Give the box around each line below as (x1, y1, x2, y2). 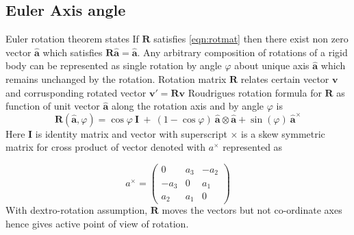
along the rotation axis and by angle (111, 99, 264, 113)
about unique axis (234, 58, 309, 73)
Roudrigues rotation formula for (188, 85, 322, 99)
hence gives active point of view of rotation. (5, 217, 189, 231)
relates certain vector (240, 71, 329, 86)
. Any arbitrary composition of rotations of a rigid (137, 45, 348, 59)
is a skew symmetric (241, 126, 325, 140)
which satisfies (42, 45, 103, 59)
